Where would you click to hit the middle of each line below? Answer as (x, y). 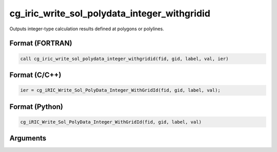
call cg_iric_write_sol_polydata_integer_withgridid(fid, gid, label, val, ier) (124, 59)
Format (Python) (36, 107)
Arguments (28, 138)
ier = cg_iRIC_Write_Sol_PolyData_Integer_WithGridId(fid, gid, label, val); (120, 90)
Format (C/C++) (35, 75)
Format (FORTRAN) (41, 43)
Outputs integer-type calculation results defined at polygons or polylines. (87, 29)
